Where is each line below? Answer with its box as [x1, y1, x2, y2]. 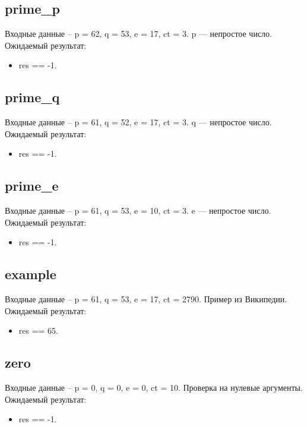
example [5, 265, 56, 283]
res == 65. [18, 324, 59, 337]
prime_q [5, 88, 60, 106]
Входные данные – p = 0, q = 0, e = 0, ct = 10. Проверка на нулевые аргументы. [5, 381, 303, 394]
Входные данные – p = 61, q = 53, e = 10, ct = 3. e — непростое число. [5, 204, 271, 217]
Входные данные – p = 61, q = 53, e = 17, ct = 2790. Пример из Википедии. [5, 293, 287, 305]
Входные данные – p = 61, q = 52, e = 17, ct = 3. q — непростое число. [5, 116, 272, 128]
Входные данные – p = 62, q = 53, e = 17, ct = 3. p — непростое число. [5, 27, 272, 40]
